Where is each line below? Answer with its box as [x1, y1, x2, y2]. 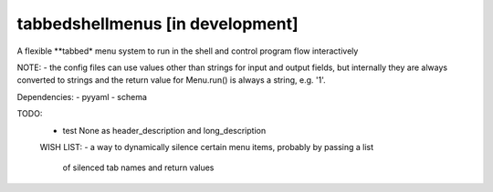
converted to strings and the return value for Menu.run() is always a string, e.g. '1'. [16, 75, 326, 86]
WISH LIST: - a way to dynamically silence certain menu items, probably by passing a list [39, 141, 374, 152]
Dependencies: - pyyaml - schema [16, 91, 148, 102]
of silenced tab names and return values [62, 162, 215, 173]
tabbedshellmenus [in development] [16, 14, 299, 34]
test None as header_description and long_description [62, 125, 267, 136]
